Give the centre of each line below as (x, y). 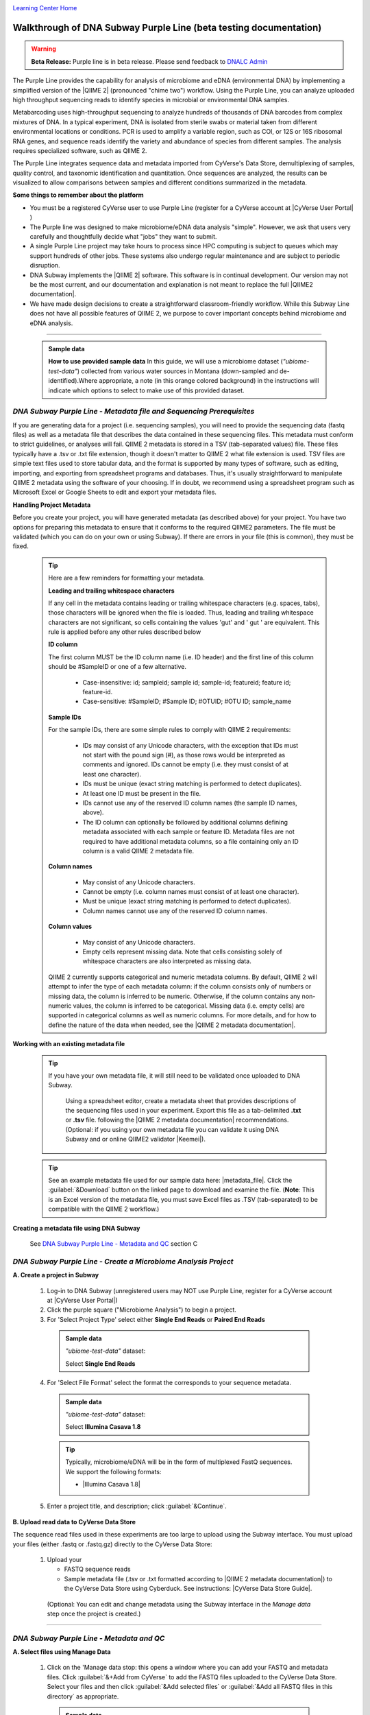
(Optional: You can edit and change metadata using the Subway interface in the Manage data (179, 1604)
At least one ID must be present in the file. (142, 793)
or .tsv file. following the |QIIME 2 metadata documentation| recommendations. (177, 1120)
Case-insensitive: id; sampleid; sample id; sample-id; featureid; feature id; (187, 682)
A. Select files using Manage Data (62, 1652)
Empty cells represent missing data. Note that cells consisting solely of (182, 952)
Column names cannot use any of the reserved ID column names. (175, 911)
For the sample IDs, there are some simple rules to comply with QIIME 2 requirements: (170, 730)
